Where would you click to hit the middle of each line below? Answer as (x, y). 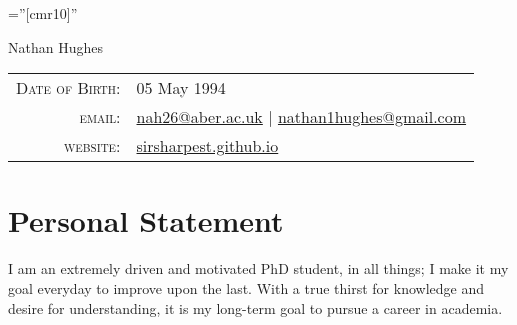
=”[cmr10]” (43, 13)
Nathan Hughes (55, 46)
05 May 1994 (181, 88)
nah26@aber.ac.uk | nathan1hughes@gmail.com (301, 117)
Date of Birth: (68, 88)
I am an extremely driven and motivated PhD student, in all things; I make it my (258, 268)
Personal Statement (146, 220)
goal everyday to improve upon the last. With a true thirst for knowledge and (246, 287)
